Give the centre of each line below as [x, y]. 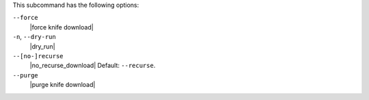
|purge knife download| [63, 85]
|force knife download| [61, 27]
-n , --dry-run [34, 37]
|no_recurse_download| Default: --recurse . [93, 66]
